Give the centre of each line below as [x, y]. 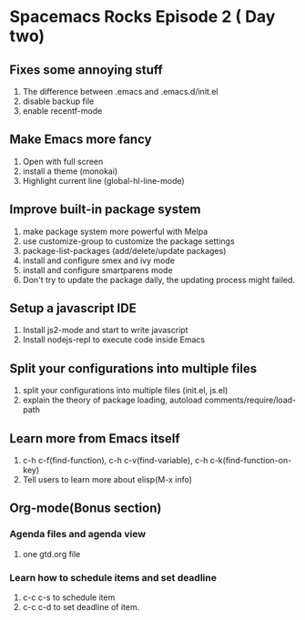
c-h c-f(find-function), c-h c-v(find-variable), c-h [115, 461]
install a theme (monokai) [70, 171]
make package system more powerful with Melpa [115, 231]
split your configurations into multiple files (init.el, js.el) [125, 391]
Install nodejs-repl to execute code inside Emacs [114, 340]
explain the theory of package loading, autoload [112, 400]
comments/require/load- [250, 400]
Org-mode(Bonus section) [86, 508]
